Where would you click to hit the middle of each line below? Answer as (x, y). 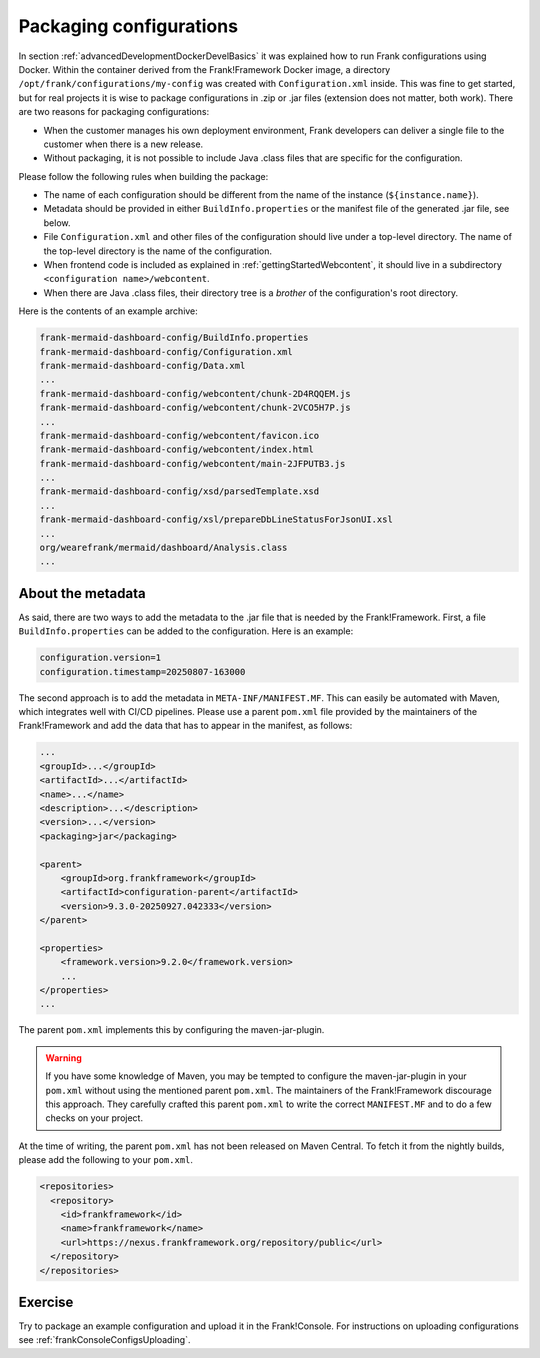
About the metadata (82, 593)
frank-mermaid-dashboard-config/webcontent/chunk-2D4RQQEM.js (195, 393)
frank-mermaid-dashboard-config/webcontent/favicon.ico (179, 435)
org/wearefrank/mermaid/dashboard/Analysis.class (163, 548)
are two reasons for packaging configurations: (114, 112)
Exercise (46, 1301)
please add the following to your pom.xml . (106, 1160)
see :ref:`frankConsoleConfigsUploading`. (104, 1340)
